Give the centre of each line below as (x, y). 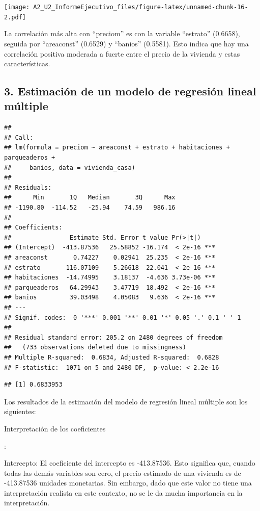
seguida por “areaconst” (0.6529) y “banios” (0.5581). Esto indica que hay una (126, 43)
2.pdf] (15, 17)
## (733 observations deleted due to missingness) (95, 348)
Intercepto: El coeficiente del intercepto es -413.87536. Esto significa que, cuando (130, 463)
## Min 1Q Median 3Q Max (90, 198)
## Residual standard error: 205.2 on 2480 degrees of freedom (113, 337)
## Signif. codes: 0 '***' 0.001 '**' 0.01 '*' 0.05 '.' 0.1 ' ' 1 (123, 317)
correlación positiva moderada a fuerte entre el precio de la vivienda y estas (122, 53)
